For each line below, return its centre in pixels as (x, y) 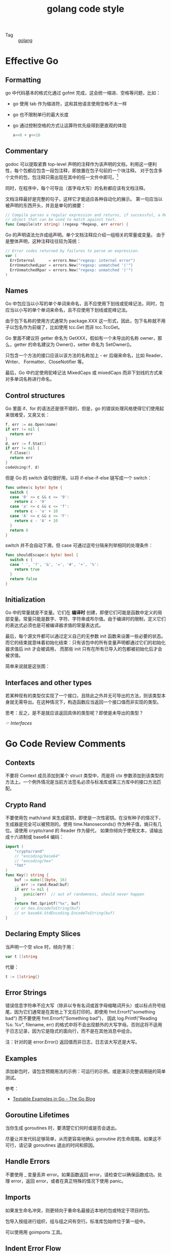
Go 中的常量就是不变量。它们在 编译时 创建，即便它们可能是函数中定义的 (81, 612)
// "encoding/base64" (37, 856)
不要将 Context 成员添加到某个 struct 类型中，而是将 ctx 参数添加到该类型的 (84, 776)
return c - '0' (31, 502)
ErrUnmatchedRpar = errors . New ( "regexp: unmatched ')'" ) (72, 270)
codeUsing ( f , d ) (22, 467)
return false (24, 579)
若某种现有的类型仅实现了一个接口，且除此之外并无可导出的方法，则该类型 (83, 696)
